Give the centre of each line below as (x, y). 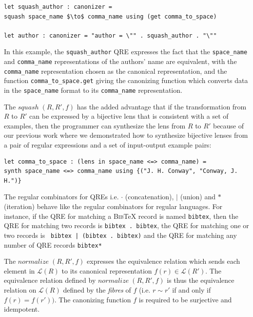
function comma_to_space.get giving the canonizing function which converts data (126, 80)
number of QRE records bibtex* (53, 244)
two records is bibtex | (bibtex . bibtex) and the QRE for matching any (120, 235)
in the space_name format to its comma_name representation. (93, 90)
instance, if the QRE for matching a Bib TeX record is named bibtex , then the (121, 216)
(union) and (198, 197)
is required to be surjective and (185, 299)
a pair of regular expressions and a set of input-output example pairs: (108, 145)
